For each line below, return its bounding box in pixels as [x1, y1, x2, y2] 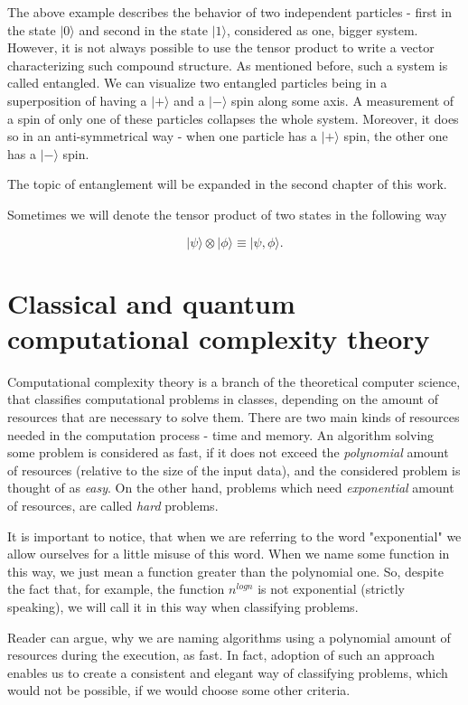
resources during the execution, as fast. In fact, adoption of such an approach [7, 645, 435, 664]
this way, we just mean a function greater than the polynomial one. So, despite [7, 561, 444, 580]
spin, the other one [343, 127, 448, 146]
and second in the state [79, 20, 208, 39]
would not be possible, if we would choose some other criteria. [7, 681, 351, 700]
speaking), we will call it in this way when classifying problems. [7, 597, 359, 616]
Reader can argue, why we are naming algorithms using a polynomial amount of [7, 627, 451, 646]
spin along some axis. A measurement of [231, 90, 454, 109]
